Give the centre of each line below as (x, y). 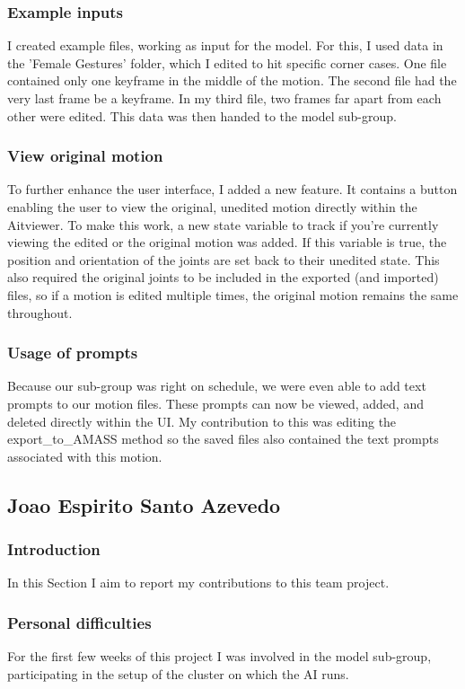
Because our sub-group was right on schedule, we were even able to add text (217, 386)
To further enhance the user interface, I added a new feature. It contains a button (232, 189)
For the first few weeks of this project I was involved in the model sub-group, (219, 656)
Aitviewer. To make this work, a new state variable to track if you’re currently (223, 224)
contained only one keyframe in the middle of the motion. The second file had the (232, 80)
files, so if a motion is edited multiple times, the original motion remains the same (233, 294)
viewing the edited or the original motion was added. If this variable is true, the (227, 242)
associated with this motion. (85, 456)
